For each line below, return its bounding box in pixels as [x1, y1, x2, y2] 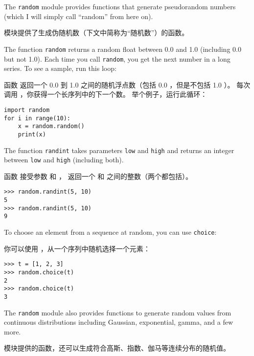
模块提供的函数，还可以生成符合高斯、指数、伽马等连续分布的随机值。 [4, 343, 230, 353]
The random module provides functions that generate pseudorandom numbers [4, 1, 236, 11]
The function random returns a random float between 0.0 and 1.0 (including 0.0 [4, 44, 241, 54]
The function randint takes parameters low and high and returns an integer [4, 145, 234, 155]
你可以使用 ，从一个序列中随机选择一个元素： [4, 243, 150, 253]
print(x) [18, 131, 46, 138]
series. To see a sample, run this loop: [4, 63, 116, 73]
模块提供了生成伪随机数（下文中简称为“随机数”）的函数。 [4, 27, 189, 38]
